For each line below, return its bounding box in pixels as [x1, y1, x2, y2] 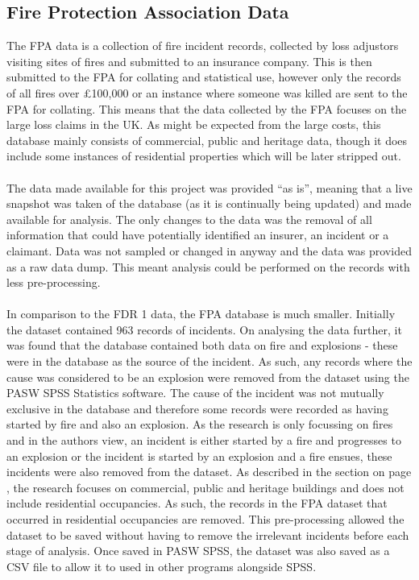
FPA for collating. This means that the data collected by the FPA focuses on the [6, 100, 407, 117]
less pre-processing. [6, 274, 101, 291]
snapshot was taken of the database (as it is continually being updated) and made [6, 195, 412, 212]
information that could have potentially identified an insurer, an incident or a [6, 226, 389, 243]
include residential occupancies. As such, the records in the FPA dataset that [6, 495, 388, 512]
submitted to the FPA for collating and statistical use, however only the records [6, 68, 401, 85]
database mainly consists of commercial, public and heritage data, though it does [6, 131, 408, 148]
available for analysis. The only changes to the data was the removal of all [6, 210, 372, 227]
